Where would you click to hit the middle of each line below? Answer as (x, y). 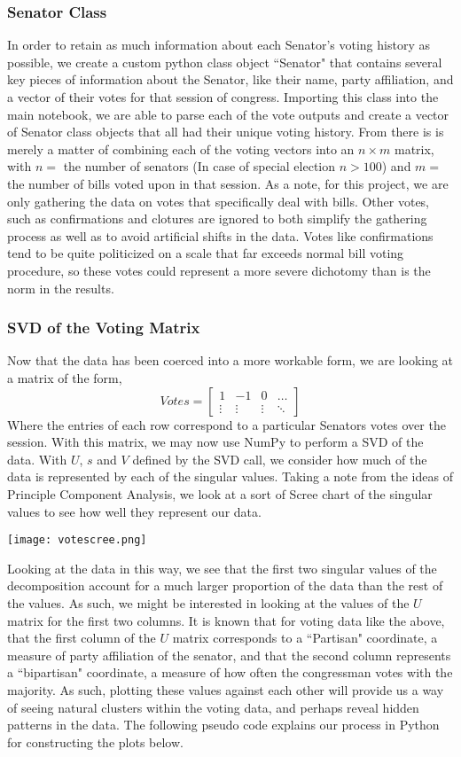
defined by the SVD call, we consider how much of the (280, 459)
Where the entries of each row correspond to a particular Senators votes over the (227, 424)
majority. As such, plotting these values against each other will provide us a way (226, 689)
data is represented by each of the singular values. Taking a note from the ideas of (230, 476)
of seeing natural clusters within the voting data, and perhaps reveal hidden (213, 707)
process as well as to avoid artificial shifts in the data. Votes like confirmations (220, 235)
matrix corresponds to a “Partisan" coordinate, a (305, 638)
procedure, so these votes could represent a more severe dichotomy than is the (219, 270)
